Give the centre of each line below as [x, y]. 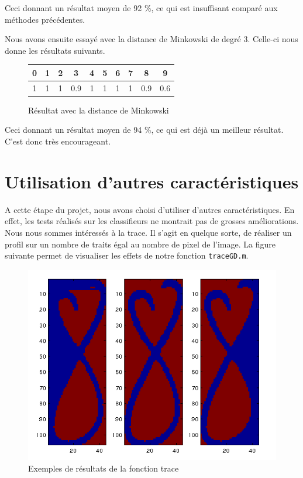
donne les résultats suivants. [55, 50]
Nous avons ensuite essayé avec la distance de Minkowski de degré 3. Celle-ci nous [151, 39]
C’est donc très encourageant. [58, 141]
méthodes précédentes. [45, 19]
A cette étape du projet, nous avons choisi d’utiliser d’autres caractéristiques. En [150, 209]
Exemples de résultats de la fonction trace [104, 468]
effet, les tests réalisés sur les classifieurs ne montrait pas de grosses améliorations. [152, 221]
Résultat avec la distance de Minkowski [99, 110]
